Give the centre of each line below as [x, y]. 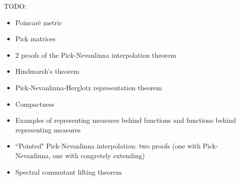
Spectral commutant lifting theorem [69, 172]
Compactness [35, 104]
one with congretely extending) [99, 155]
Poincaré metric [39, 22]
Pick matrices [35, 39]
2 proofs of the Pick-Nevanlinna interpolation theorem [96, 55]
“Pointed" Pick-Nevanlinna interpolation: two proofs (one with [108, 146]
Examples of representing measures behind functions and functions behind [126, 120]
